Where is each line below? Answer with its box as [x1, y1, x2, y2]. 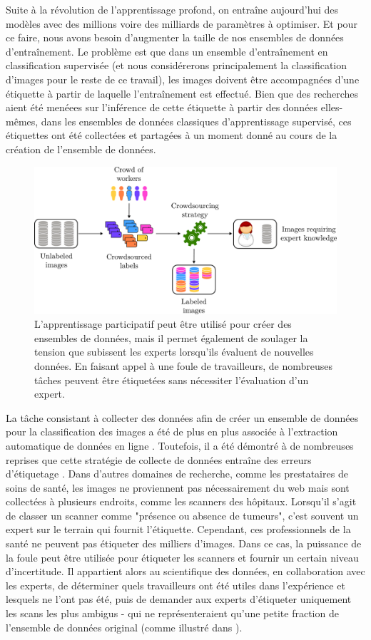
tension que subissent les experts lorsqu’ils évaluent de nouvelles [34, 344, 314, 359]
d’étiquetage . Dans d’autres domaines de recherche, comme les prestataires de [6, 466, 348, 481]
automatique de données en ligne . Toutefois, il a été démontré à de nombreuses [6, 438, 354, 453]
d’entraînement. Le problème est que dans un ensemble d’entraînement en [6, 43, 328, 58]
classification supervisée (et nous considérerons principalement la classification [6, 58, 347, 73]
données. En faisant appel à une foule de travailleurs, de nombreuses [34, 358, 332, 373]
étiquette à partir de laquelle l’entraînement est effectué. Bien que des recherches [6, 86, 359, 100]
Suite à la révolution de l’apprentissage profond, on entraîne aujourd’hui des [6, 2, 339, 16]
